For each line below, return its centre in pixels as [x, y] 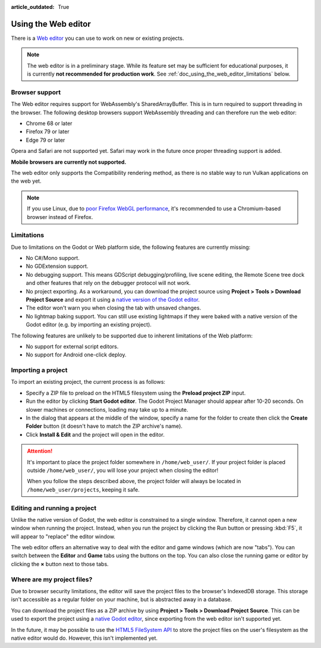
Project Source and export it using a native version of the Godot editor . [113, 300]
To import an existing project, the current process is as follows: [88, 382]
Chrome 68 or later [49, 123]
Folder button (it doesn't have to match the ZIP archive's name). [104, 426]
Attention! [40, 451]
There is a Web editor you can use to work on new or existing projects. [97, 38]
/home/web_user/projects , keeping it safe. [83, 489]
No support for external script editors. [72, 346]
